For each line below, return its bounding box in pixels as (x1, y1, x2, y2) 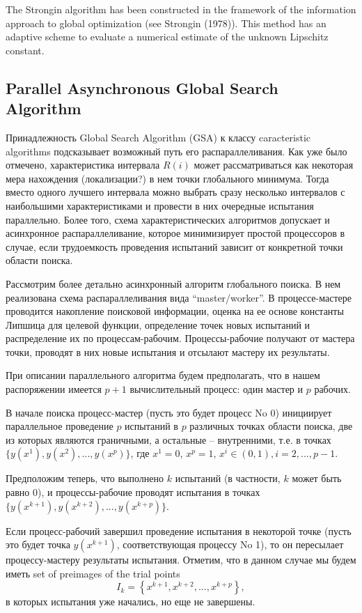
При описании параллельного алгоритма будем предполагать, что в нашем (6, 368, 320, 382)
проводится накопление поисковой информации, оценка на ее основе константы (6, 304, 344, 318)
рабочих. (314, 382, 351, 396)
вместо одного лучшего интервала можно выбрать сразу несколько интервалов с (6, 185, 345, 199)
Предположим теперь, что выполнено (6, 471, 164, 486)
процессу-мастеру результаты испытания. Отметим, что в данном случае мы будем (6, 552, 356, 567)
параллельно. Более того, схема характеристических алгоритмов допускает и (6, 212, 330, 226)
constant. (6, 42, 45, 57)
